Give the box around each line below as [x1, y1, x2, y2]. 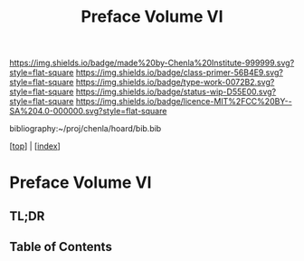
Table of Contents [9, 239, 113, 255]
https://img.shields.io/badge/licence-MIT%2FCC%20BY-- [75, 96, 292, 107]
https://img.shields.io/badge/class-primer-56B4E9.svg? [75, 67, 283, 78]
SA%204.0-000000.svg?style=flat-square [9, 106, 167, 117]
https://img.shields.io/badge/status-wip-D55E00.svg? [75, 86, 277, 97]
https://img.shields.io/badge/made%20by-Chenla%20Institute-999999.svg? [9, 57, 295, 69]
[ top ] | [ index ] [9, 140, 61, 151]
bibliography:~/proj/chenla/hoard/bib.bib [9, 123, 162, 134]
